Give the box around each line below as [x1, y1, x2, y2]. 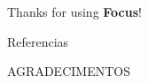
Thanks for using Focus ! [7, 3, 142, 20]
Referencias [7, 32, 69, 50]
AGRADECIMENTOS [7, 62, 130, 80]
